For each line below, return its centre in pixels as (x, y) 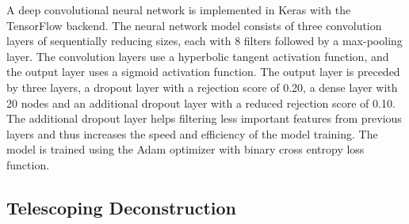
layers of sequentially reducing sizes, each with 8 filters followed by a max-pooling (204, 41)
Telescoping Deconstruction (122, 207)
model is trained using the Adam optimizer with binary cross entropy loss (185, 149)
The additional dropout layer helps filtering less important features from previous (204, 118)
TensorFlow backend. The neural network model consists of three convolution (194, 25)
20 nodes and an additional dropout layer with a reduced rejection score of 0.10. (201, 103)
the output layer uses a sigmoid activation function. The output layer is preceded (203, 72)
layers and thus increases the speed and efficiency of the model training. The (192, 133)
